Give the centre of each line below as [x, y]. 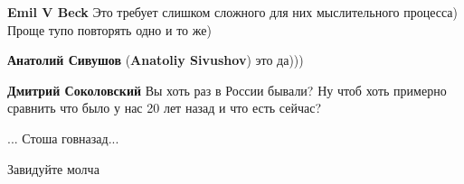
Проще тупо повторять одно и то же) [109, 29]
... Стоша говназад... [63, 138]
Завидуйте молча [53, 168]
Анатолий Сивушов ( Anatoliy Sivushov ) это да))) [156, 60]
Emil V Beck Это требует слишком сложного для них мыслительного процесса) [233, 12]
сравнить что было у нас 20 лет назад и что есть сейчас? [165, 108]
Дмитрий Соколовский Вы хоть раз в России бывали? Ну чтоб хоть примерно [227, 90]
